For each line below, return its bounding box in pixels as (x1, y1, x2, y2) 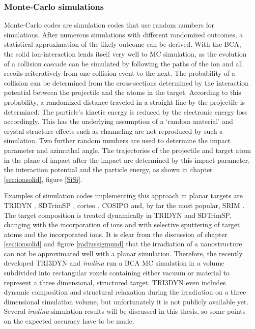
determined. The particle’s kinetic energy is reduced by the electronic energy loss (4, 106, 248, 117)
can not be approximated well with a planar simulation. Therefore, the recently (4, 248, 243, 258)
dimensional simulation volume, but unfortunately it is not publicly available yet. (4, 296, 249, 306)
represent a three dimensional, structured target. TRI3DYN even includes (4, 277, 226, 287)
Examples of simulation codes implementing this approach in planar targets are (4, 190, 243, 201)
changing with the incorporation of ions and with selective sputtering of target (4, 219, 240, 230)
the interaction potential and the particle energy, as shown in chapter (4, 164, 213, 175)
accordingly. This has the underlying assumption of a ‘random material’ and (4, 116, 233, 126)
